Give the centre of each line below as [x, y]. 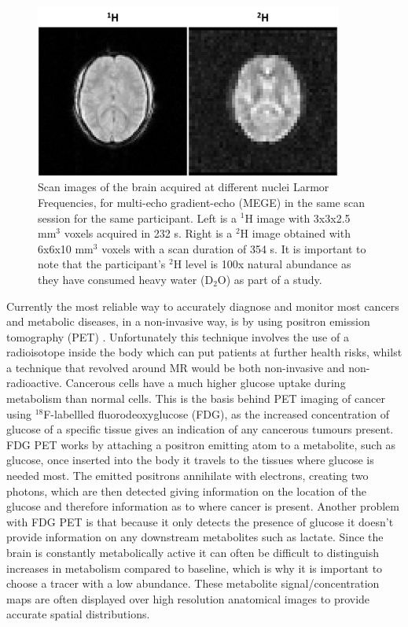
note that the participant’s [102, 264]
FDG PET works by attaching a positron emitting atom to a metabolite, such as [201, 444]
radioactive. [34, 383]
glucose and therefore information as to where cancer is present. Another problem [203, 506]
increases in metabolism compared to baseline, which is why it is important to [195, 568]
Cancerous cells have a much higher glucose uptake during [206, 383]
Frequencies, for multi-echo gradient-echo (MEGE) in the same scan [201, 202]
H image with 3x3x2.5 [298, 218]
